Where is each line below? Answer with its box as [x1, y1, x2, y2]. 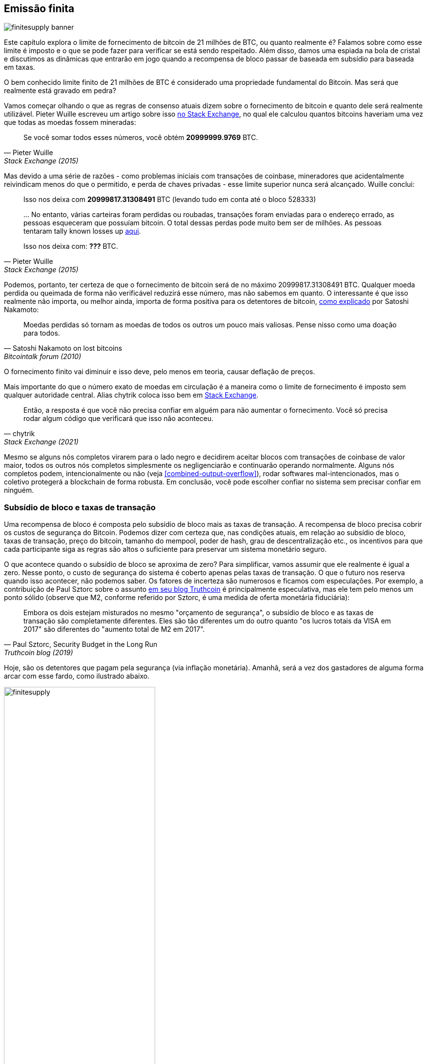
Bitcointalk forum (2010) [4, 352, 81, 361]
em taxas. [4, 63, 35, 72]
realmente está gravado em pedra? [4, 86, 116, 95]
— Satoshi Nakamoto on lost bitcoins [4, 344, 122, 353]
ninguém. [4, 486, 34, 495]
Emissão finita [4, 2, 75, 15]
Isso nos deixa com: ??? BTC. [23, 242, 118, 251]
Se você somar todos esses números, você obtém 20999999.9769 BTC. [23, 133, 258, 142]
